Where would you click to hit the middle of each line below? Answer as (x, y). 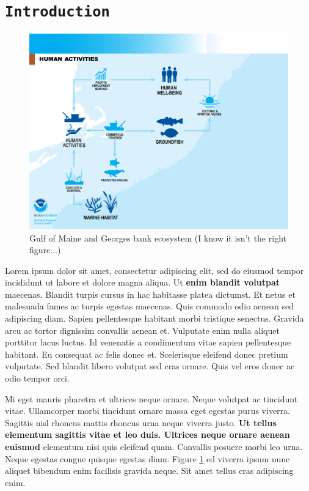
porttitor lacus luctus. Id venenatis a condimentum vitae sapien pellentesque (148, 342)
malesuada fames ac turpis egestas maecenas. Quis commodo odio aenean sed (150, 306)
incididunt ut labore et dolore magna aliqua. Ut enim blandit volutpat (143, 282)
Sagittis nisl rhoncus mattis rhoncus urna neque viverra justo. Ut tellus (141, 422)
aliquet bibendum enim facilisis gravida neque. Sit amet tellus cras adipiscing (149, 471)
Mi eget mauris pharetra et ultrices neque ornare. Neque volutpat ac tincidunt (151, 398)
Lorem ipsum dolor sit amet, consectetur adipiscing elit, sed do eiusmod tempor (154, 270)
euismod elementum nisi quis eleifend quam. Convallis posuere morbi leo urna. (154, 446)
